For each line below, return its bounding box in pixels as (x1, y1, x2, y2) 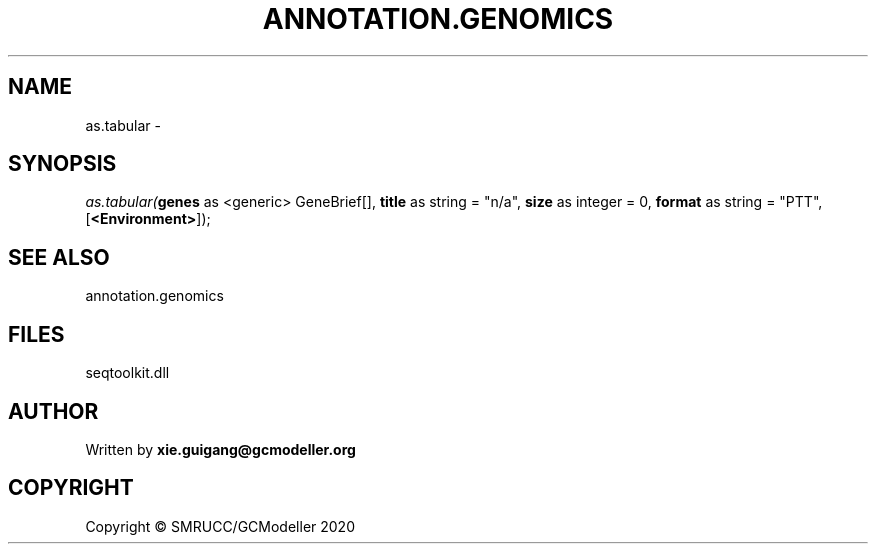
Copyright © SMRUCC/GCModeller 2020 (85, 517, 355, 535)
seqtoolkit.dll (85, 364, 170, 382)
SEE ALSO (8, 244, 110, 270)
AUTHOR (8, 398, 99, 424)
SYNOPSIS (8, 151, 117, 177)
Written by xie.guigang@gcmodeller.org (85, 440, 356, 458)
